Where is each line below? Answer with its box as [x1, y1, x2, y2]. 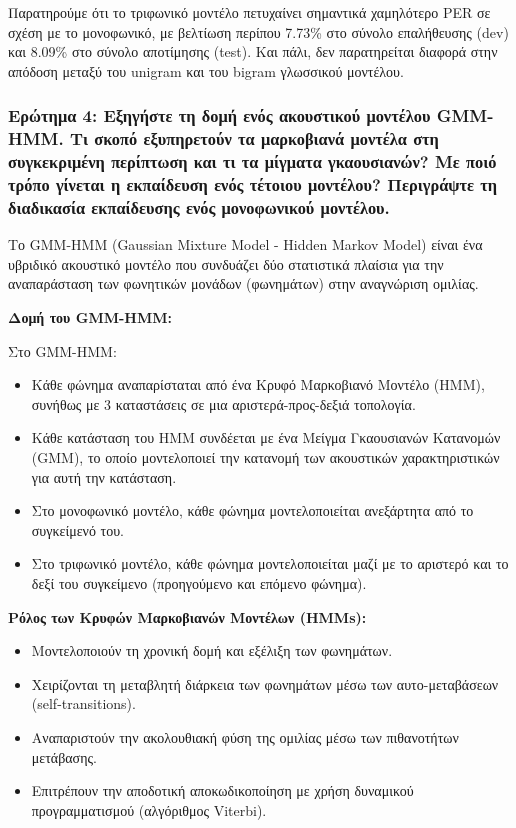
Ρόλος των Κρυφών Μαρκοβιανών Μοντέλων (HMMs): [8, 606, 367, 627]
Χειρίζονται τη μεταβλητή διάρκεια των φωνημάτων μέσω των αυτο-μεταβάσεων [31, 673, 499, 694]
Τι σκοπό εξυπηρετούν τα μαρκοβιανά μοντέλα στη [69, 126, 439, 151]
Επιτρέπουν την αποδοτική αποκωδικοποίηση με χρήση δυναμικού [31, 780, 414, 801]
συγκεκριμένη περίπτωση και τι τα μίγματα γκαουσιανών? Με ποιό [8, 149, 497, 174]
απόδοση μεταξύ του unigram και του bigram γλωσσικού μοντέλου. [8, 60, 404, 81]
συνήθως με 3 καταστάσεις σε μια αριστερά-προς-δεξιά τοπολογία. [31, 393, 416, 414]
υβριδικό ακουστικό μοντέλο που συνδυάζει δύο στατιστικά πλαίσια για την [8, 253, 444, 274]
